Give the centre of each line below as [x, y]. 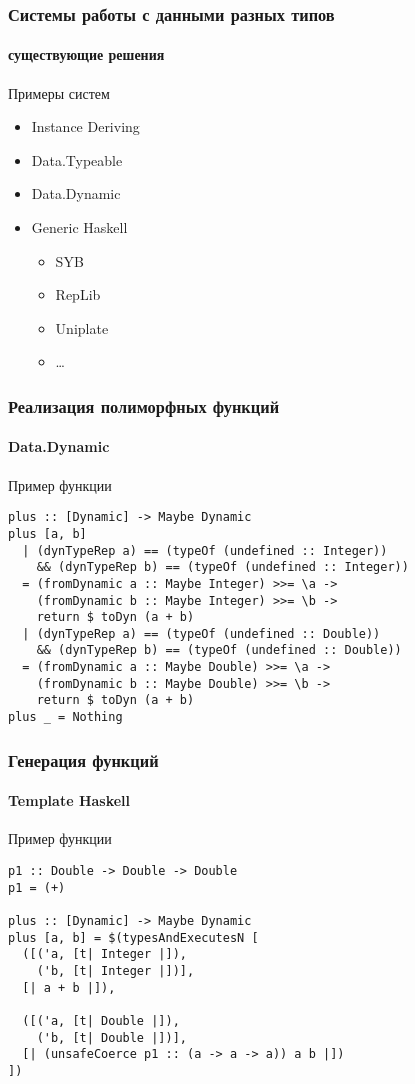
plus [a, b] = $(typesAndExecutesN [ [133, 937]
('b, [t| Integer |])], [115, 970]
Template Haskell [69, 800]
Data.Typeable [77, 159]
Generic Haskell [79, 227]
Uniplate [82, 327]
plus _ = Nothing [65, 717]
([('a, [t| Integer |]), [104, 954]
